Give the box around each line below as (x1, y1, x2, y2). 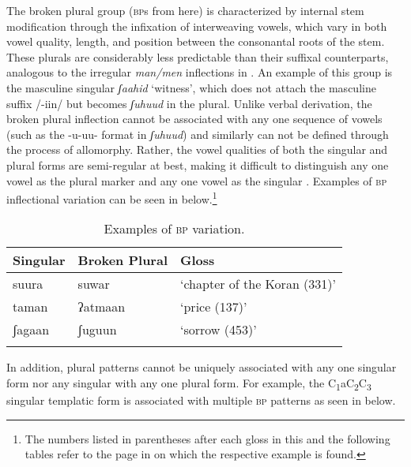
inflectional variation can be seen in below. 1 (6, 189, 217, 207)
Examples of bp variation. (104, 219, 245, 238)
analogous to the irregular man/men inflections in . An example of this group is (6, 64, 393, 80)
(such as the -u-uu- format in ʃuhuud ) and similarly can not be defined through (6, 125, 389, 142)
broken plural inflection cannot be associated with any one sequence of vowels (6, 110, 383, 127)
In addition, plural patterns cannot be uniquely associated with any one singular (6, 359, 397, 375)
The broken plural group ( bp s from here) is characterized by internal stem (6, 2, 364, 18)
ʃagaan (13, 320, 50, 339)
